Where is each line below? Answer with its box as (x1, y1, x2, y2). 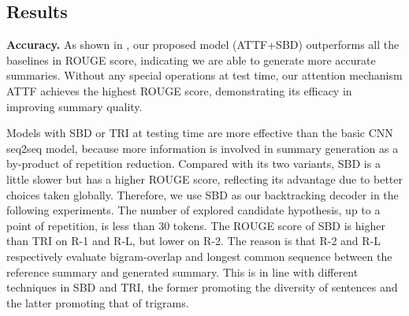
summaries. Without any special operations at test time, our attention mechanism (6, 67, 403, 84)
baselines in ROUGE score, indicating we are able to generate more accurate (6, 51, 376, 68)
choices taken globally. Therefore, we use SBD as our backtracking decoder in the (6, 186, 399, 203)
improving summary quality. (6, 98, 143, 114)
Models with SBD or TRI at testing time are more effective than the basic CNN (6, 125, 393, 141)
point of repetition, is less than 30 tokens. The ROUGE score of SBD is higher (6, 217, 385, 233)
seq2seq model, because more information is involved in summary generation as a (6, 139, 399, 156)
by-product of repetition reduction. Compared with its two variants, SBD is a (6, 155, 381, 172)
